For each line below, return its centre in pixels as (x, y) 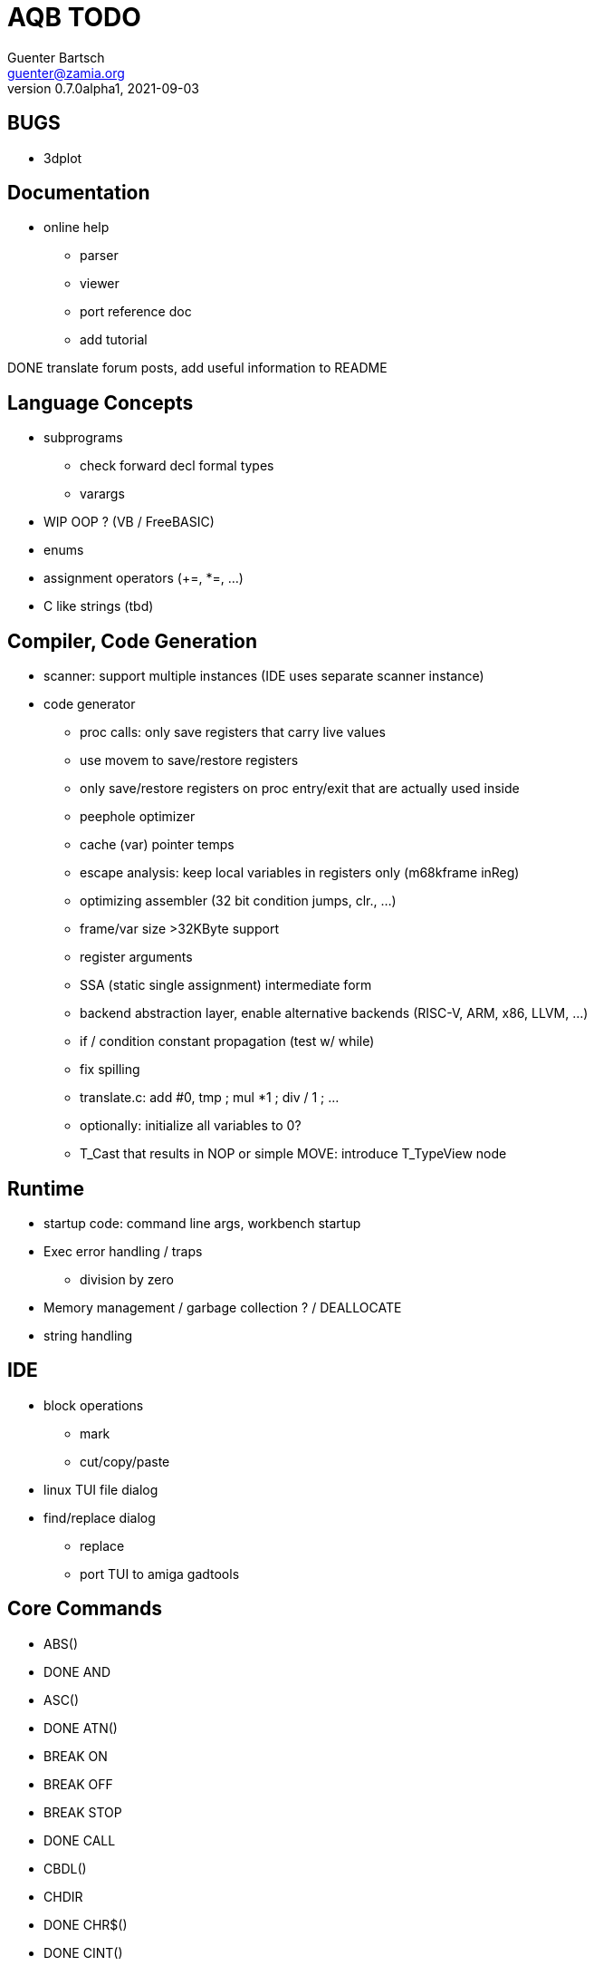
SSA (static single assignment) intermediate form (226, 985)
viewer (100, 284)
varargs (102, 494)
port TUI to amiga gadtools (160, 1574)
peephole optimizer (138, 817)
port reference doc (136, 312)
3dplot (63, 158)
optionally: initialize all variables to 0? (191, 1126)
